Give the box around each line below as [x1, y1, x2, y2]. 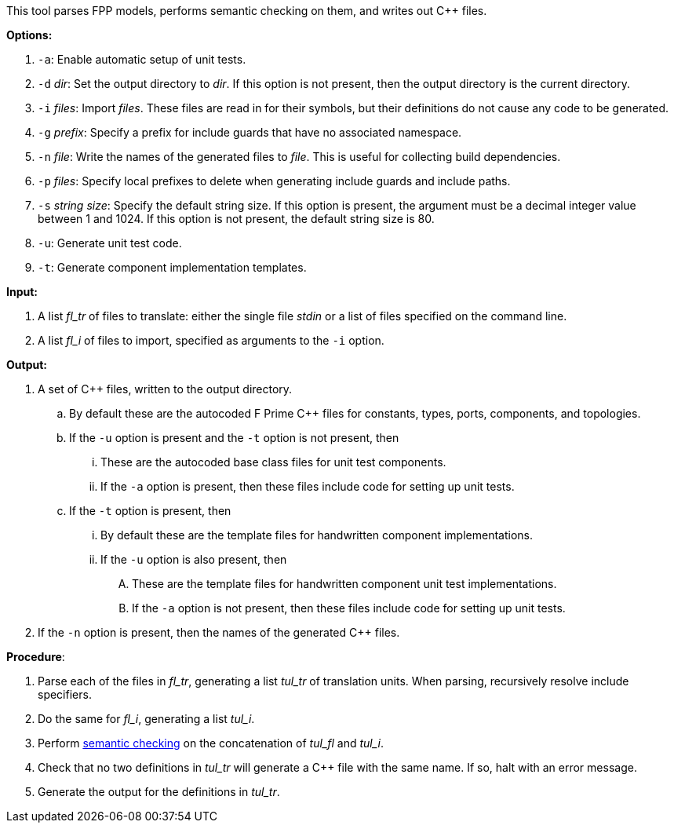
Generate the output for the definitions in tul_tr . [38, 785, 280, 798]
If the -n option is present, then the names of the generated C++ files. [38, 626, 400, 639]
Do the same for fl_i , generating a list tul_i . [38, 712, 255, 725]
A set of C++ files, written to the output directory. [38, 382, 293, 396]
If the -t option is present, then [69, 504, 231, 517]
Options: [6, 28, 53, 42]
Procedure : [6, 650, 65, 663]
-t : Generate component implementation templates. [38, 261, 307, 274]
